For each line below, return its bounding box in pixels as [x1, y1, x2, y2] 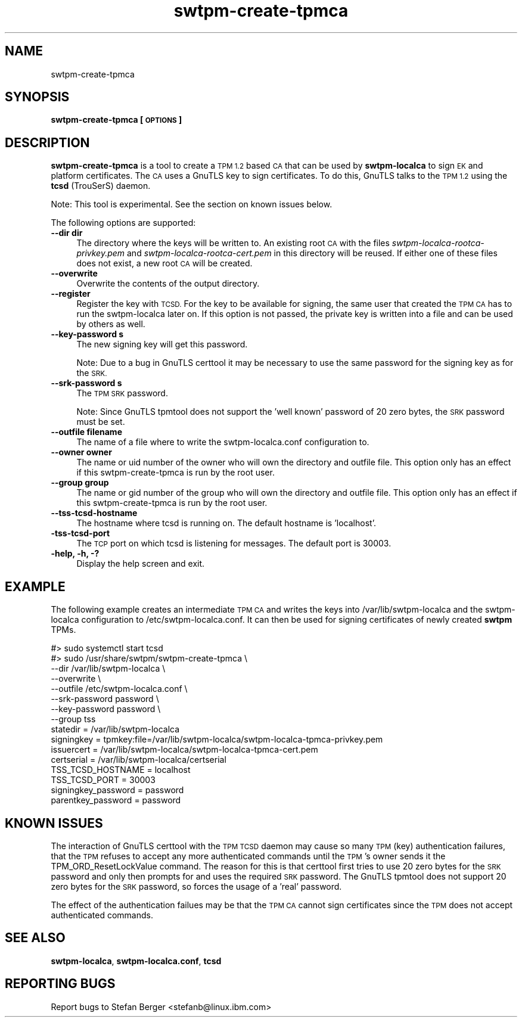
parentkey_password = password [51, 795, 181, 806]
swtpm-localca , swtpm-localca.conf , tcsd [51, 955, 222, 966]
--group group [51, 477, 109, 488]
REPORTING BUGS [5, 976, 116, 992]
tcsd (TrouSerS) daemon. [51, 181, 151, 191]
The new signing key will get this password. [76, 339, 248, 350]
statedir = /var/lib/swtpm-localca [51, 724, 180, 735]
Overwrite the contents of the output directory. [76, 278, 260, 289]
